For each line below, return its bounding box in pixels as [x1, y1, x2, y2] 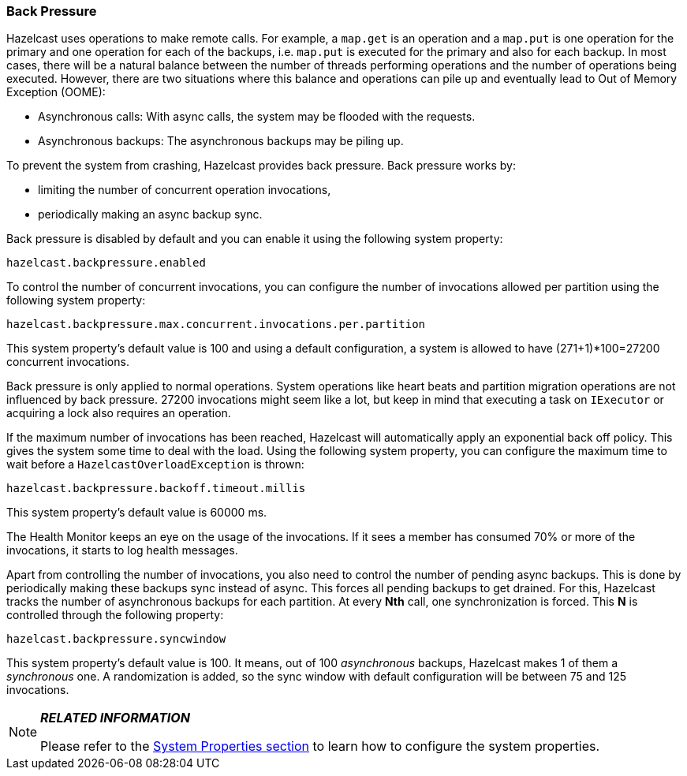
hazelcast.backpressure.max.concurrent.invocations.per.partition [6, 318, 426, 331]
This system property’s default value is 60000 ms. [6, 506, 267, 520]
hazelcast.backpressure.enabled [6, 256, 206, 270]
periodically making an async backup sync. [38, 207, 263, 222]
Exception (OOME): [6, 85, 106, 99]
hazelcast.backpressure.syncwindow [6, 632, 226, 646]
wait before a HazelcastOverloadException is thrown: [6, 457, 304, 472]
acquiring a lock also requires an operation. [6, 406, 231, 420]
